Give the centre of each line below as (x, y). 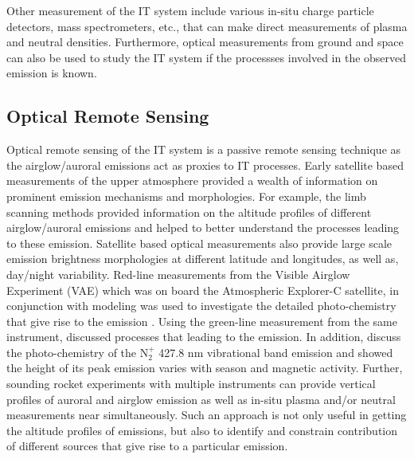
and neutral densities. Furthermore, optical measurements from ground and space (205, 42)
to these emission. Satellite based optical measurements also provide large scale (199, 243)
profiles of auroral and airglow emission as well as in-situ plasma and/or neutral (201, 399)
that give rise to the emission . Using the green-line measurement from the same (202, 321)
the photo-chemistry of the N (78, 352)
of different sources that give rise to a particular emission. (147, 446)
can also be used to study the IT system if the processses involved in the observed (207, 57)
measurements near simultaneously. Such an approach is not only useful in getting (207, 415)
